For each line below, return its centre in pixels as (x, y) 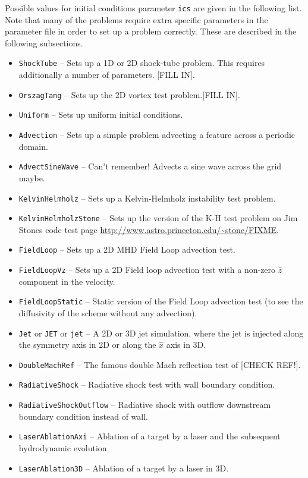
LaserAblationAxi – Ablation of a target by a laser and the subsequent (150, 436)
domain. (33, 146)
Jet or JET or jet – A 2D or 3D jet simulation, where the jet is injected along (161, 333)
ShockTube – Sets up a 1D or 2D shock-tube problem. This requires (142, 63)
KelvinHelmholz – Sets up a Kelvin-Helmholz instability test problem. (147, 198)
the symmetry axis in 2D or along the (87, 345)
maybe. (32, 177)
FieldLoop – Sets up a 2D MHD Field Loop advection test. (127, 249)
